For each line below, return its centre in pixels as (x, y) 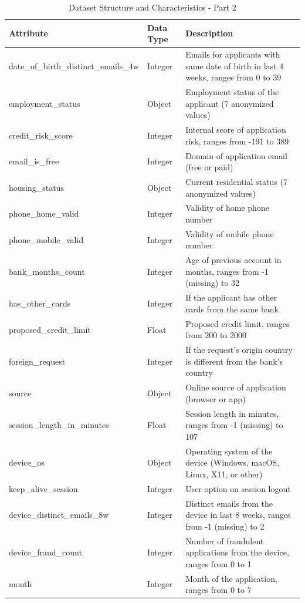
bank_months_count (47, 271)
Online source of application (236, 387)
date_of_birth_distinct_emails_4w (74, 65)
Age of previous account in (233, 260)
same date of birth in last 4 (235, 65)
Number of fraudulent (225, 540)
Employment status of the (232, 92)
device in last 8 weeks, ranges (238, 515)
